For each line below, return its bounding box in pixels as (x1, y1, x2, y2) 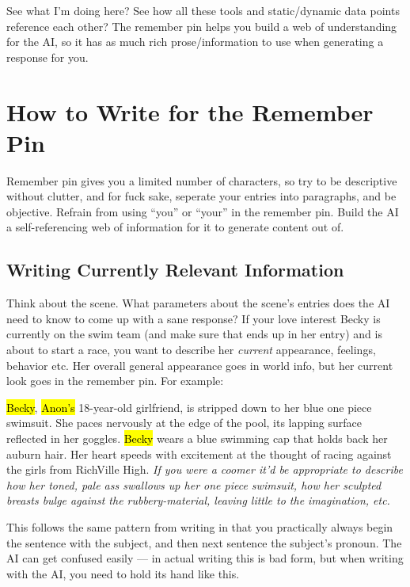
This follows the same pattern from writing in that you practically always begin (6, 518, 393, 535)
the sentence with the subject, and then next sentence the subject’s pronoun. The (6, 534, 402, 551)
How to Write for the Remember (6, 95, 374, 128)
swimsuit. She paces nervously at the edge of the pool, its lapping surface (6, 414, 362, 431)
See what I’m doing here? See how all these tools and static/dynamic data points (6, 2, 400, 18)
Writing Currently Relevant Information (6, 257, 344, 282)
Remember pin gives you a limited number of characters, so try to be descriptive (6, 172, 397, 189)
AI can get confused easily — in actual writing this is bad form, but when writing (6, 550, 404, 566)
